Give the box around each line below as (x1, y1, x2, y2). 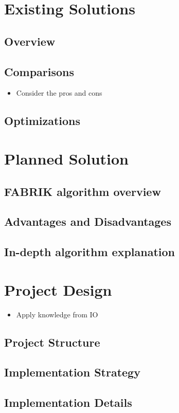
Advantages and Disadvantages (4, 213, 171, 229)
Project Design (4, 279, 112, 300)
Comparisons (4, 63, 75, 79)
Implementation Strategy (4, 364, 140, 380)
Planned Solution (4, 148, 129, 169)
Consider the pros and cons (16, 87, 102, 98)
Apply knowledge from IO (16, 309, 98, 319)
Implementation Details (4, 394, 132, 410)
